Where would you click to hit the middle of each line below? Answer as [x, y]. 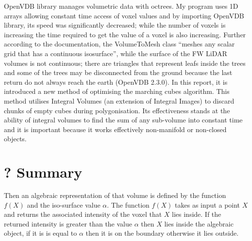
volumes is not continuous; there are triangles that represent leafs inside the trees [125, 63]
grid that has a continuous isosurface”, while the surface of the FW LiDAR [116, 53]
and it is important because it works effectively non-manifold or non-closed [115, 129]
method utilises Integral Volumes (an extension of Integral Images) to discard [119, 100]
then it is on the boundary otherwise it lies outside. [162, 233]
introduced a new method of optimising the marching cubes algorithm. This [117, 91]
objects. [15, 139]
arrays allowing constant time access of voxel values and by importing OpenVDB [124, 15]
